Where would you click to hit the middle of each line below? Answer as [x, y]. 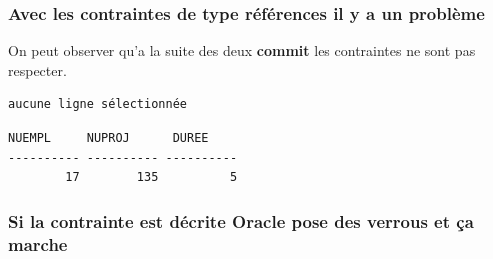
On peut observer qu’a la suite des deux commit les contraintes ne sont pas [242, 50]
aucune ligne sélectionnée [97, 104]
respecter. [37, 69]
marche [38, 243]
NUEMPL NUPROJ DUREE [108, 138]
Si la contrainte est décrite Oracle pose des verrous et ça [241, 220]
